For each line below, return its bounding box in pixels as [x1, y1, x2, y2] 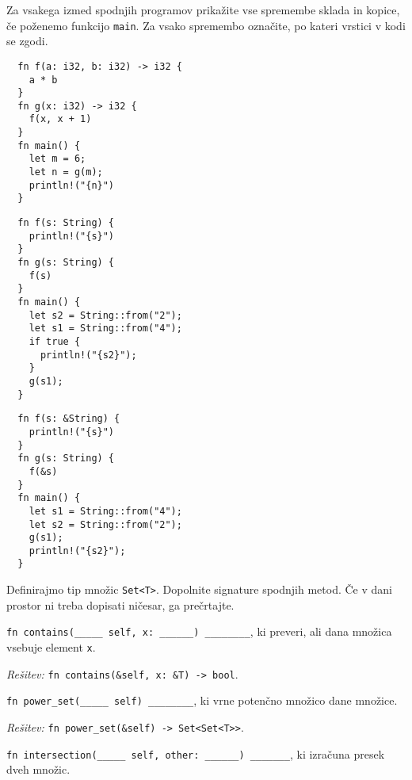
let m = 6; [29, 153, 86, 165]
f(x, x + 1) [29, 113, 92, 125]
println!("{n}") [29, 179, 115, 191]
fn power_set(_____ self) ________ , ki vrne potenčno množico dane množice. [6, 692, 398, 709]
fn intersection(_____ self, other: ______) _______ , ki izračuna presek [6, 745, 385, 762]
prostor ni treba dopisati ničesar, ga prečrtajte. [6, 596, 235, 613]
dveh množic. [6, 761, 71, 778]
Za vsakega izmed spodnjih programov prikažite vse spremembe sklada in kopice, [6, 2, 400, 17]
